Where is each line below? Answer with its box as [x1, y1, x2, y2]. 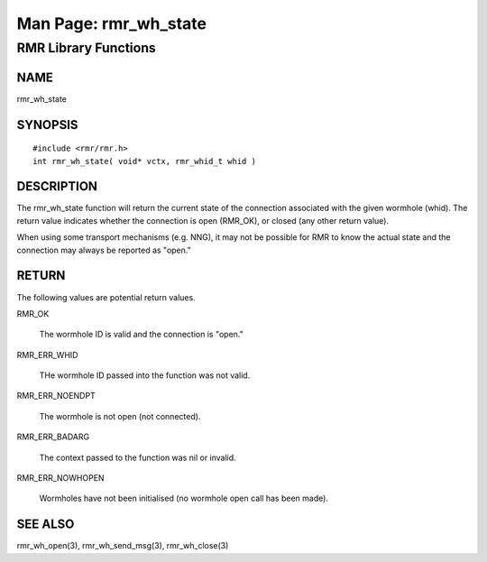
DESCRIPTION [16, 179, 98, 194]
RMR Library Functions [16, 40, 157, 56]
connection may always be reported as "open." [16, 244, 191, 255]
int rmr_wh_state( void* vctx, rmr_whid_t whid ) [32, 156, 257, 166]
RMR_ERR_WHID [16, 349, 78, 360]
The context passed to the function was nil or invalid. [39, 452, 236, 463]
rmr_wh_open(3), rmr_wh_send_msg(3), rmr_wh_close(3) [16, 540, 229, 551]
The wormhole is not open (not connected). [39, 410, 201, 421]
